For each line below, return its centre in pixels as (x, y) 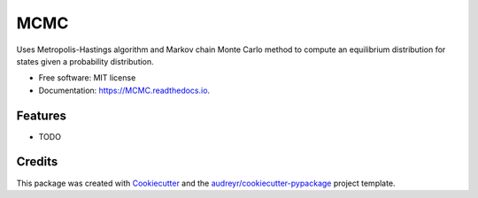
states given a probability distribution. (85, 61)
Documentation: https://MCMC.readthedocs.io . (124, 90)
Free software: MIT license (87, 78)
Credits (37, 162)
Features (41, 115)
